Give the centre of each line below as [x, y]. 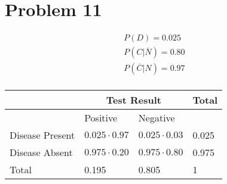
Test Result [134, 100]
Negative [157, 118]
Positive [101, 118]
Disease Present [42, 135]
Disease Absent [41, 152]
